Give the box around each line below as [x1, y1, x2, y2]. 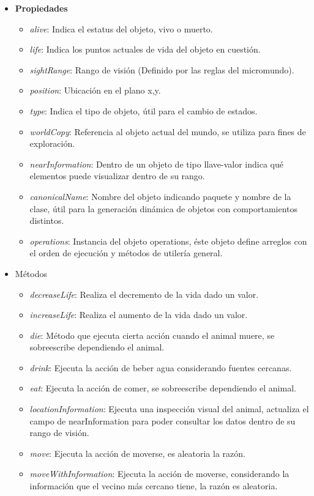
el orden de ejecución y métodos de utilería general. [29, 246, 223, 259]
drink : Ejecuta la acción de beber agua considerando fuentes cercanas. [29, 361, 292, 374]
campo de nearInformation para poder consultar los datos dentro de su [29, 414, 296, 427]
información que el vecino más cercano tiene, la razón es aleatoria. [29, 479, 278, 492]
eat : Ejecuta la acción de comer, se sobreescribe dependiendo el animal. [29, 382, 296, 394]
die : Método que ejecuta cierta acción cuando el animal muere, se [29, 328, 275, 341]
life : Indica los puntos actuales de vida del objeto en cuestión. [29, 43, 261, 56]
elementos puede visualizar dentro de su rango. [29, 169, 205, 182]
